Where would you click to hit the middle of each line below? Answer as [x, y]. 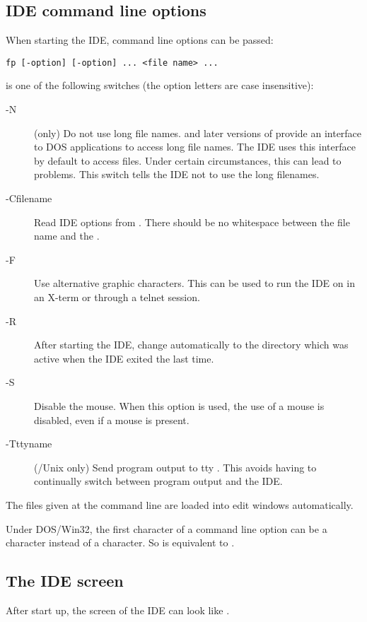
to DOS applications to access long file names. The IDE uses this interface [195, 147]
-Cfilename [29, 198]
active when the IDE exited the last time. [124, 358]
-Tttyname [29, 444]
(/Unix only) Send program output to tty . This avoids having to [175, 467]
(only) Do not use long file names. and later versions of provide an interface [198, 133]
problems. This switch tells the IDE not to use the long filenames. [177, 174]
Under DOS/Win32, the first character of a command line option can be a [167, 528]
